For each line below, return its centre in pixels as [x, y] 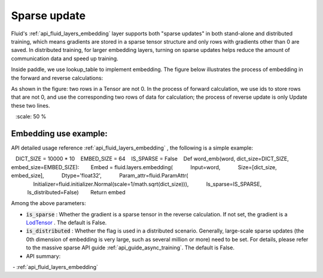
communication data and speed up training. [65, 58]
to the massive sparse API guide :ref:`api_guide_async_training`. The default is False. [130, 248]
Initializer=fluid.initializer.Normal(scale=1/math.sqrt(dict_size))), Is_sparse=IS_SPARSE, [147, 184]
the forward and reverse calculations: [57, 78]
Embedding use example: [59, 134]
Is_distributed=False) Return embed [76, 192]
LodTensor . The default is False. [66, 223]
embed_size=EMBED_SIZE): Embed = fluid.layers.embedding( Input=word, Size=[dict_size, [144, 167]
